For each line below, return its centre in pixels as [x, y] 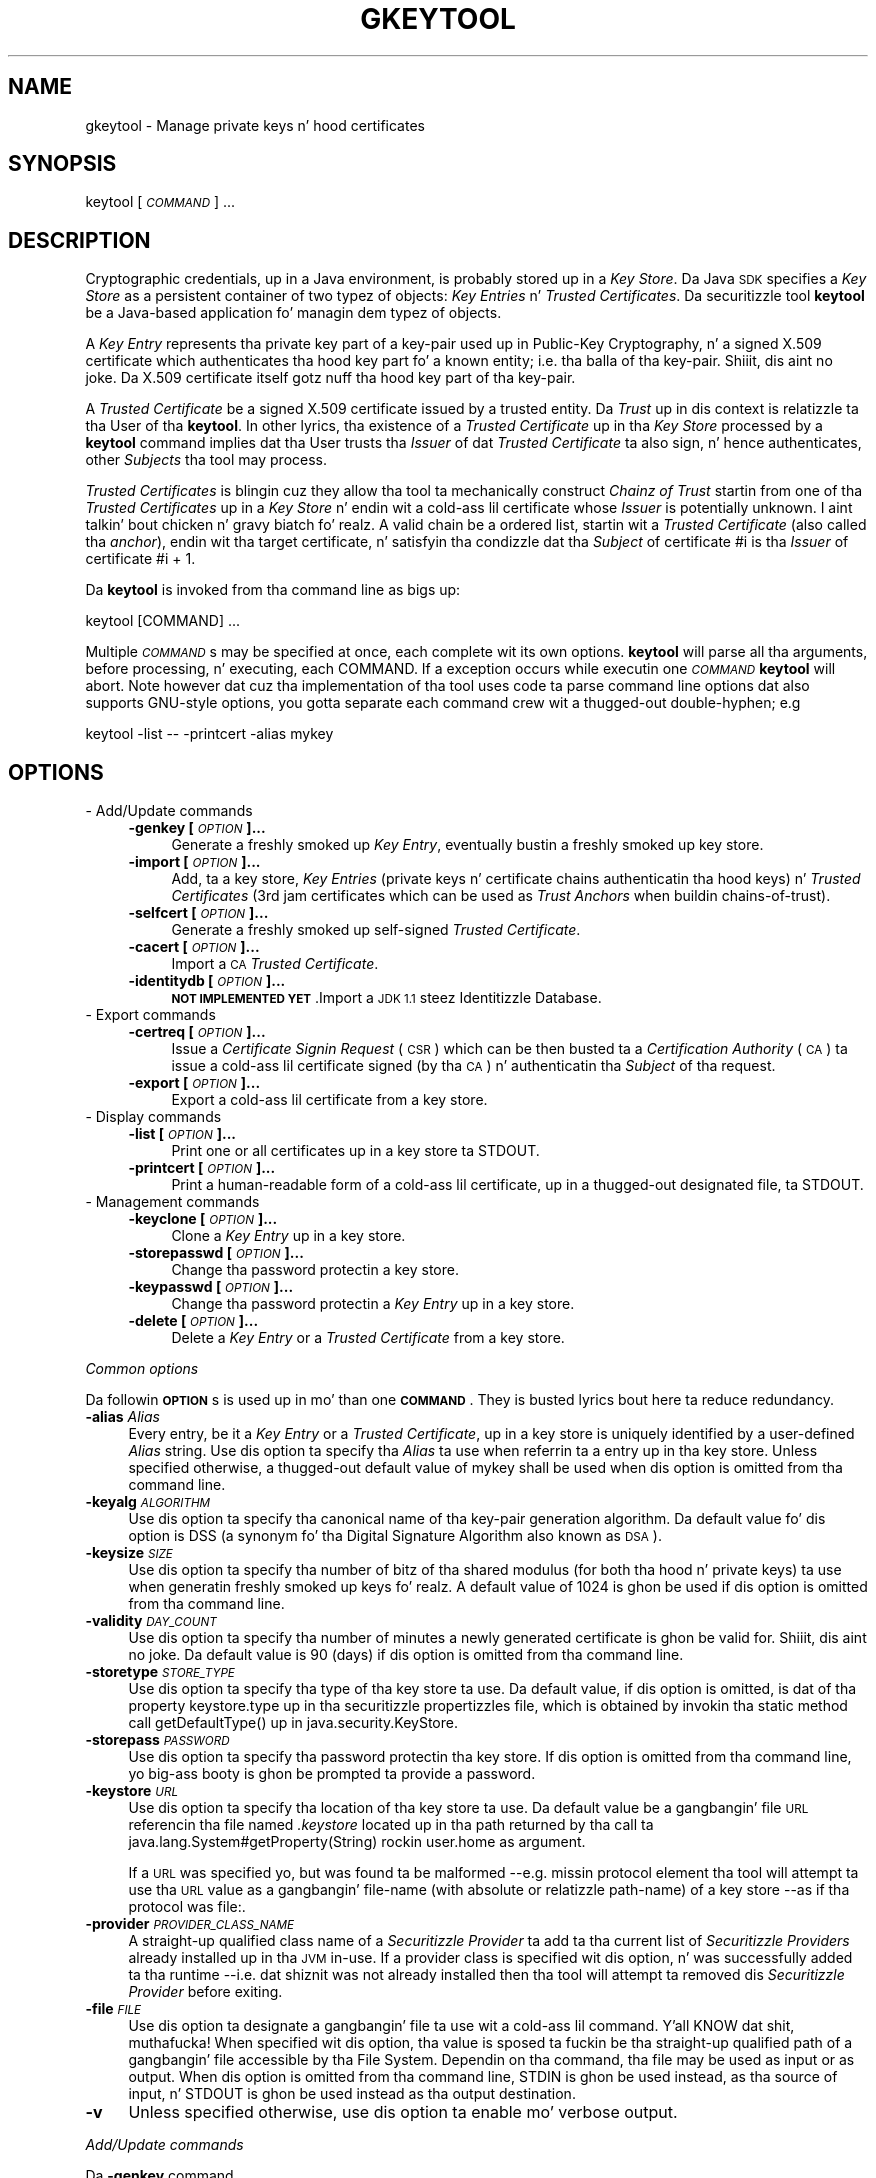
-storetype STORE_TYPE [160, 1672]
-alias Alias [122, 1417]
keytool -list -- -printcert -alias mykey [209, 734]
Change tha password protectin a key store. [315, 1270]
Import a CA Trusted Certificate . [275, 964]
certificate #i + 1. [140, 559]
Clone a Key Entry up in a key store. [288, 1236]
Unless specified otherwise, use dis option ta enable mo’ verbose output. [403, 2112]
